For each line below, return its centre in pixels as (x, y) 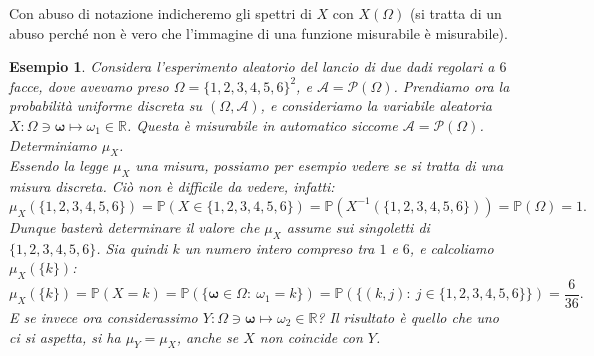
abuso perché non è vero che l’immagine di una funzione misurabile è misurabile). (258, 32)
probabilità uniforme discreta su (106, 105)
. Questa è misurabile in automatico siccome (262, 124)
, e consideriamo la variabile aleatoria (376, 105)
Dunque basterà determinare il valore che (134, 226)
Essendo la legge (58, 165)
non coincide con (311, 336)
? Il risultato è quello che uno (408, 317)
